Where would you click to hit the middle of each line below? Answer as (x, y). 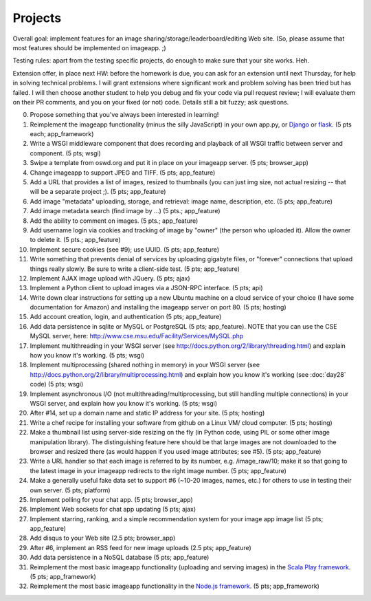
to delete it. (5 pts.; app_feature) (75, 240)
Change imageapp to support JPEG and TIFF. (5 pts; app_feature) (123, 173)
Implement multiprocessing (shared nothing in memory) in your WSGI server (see (145, 365)
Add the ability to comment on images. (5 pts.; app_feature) (114, 221)
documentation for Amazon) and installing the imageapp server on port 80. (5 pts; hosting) (158, 307)
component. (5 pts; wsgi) (65, 153)
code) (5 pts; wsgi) (57, 384)
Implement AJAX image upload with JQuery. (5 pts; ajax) (110, 278)
